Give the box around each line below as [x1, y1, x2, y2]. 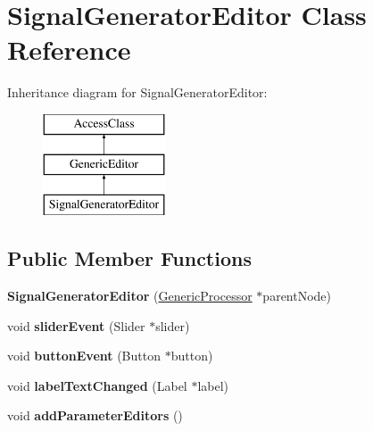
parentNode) [262, 286, 332, 305]
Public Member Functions [7, 245, 252, 272]
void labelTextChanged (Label [7, 376, 187, 394]
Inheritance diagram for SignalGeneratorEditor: [7, 83, 268, 102]
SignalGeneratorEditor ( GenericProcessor [7, 286, 253, 305]
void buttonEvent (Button [7, 346, 161, 365]
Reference [7, 31, 131, 68]
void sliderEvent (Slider [7, 316, 145, 335]
